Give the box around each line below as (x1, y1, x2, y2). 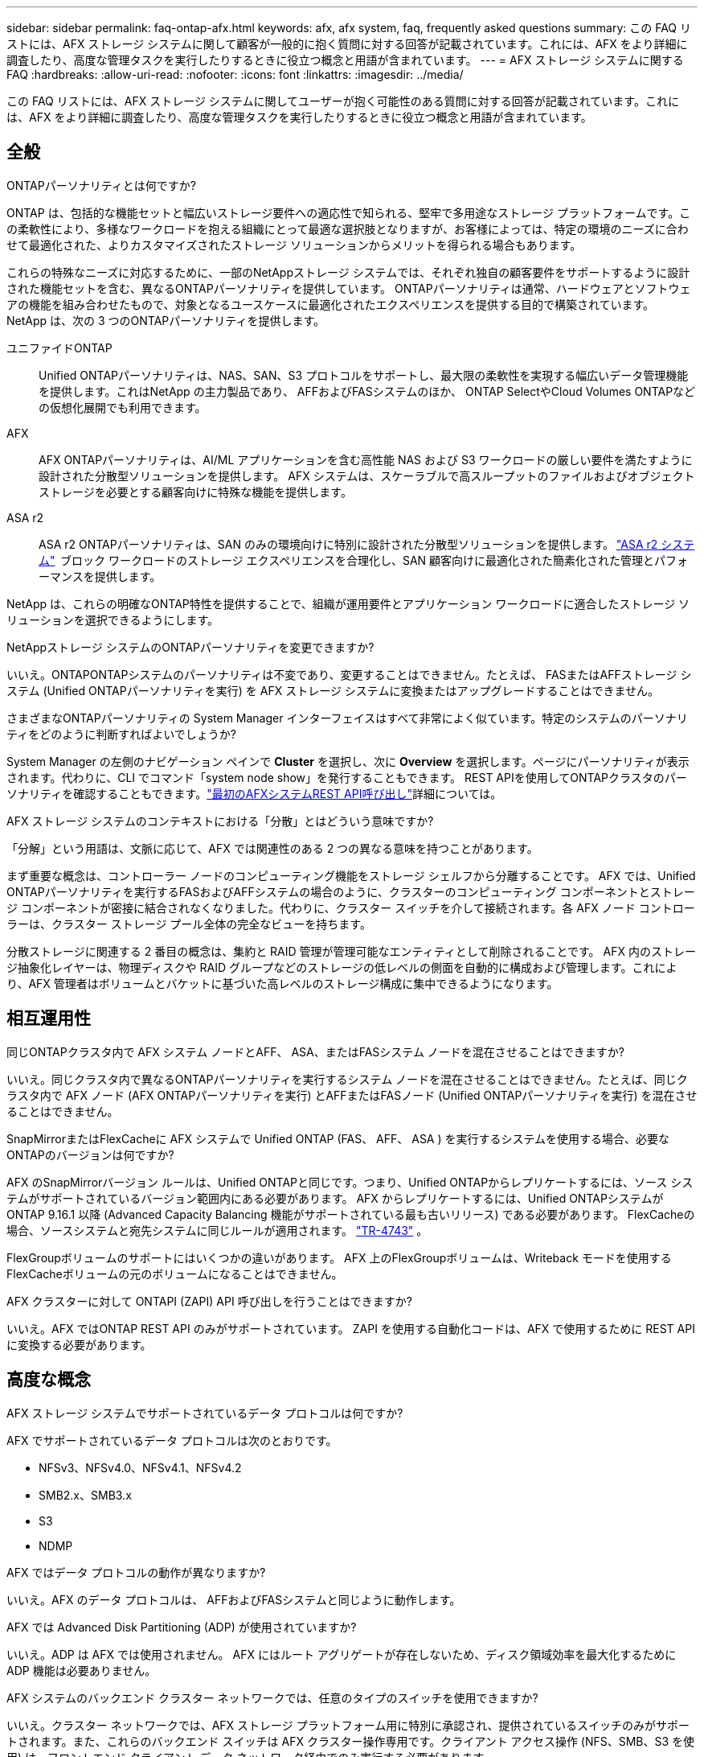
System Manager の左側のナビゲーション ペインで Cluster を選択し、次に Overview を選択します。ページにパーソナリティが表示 (6, 754, 690, 768)
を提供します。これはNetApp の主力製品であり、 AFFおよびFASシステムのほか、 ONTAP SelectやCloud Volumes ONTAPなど (39, 384, 696, 398)
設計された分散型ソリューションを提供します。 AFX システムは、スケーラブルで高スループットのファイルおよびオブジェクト (39, 468, 695, 483)
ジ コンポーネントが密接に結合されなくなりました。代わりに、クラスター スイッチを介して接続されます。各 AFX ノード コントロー (6, 900, 695, 915)
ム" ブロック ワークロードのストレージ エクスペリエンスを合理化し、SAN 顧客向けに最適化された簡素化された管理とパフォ (39, 553, 689, 567)
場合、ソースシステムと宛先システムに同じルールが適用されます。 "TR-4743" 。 (6, 1223, 428, 1237)
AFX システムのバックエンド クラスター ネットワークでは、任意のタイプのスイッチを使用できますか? (6, 1690, 538, 1705)
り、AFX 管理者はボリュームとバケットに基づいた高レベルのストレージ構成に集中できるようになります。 (6, 976, 559, 990)
